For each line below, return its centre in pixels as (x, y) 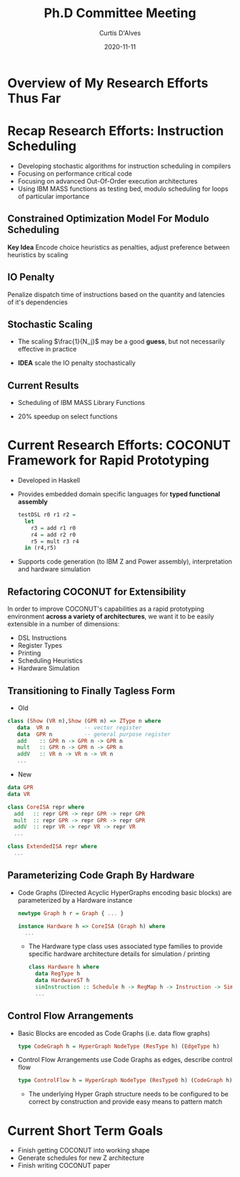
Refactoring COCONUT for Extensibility (97, 592)
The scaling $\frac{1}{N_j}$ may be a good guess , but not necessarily (121, 341)
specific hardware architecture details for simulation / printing (119, 954)
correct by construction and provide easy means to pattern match (125, 1102)
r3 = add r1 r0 (54, 528)
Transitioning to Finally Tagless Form (91, 691)
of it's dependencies (37, 302)
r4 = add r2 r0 (54, 535)
